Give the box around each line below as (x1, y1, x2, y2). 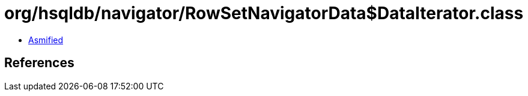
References (4, 55, 74, 71)
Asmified (28, 34, 64, 45)
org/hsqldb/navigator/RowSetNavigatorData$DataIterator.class (4, 3, 524, 23)
